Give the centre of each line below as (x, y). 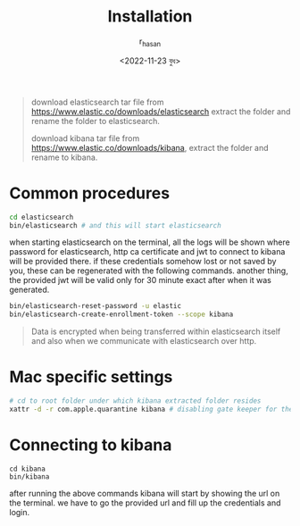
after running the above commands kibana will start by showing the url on (145, 493)
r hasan (150, 42)
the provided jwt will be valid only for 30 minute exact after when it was (141, 280)
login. (20, 512)
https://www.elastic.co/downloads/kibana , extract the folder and (150, 147)
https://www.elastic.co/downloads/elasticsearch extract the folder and (161, 111)
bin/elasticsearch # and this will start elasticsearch (115, 225)
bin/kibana (29, 476)
